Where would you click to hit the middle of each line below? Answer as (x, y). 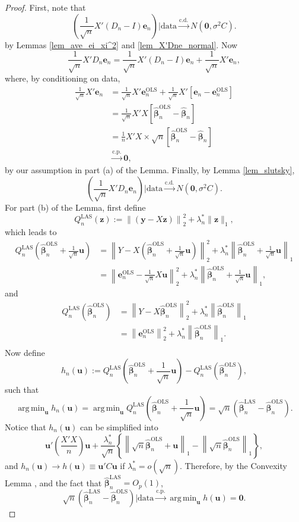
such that (22, 390)
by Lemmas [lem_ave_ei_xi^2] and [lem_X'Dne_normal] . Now (121, 44)
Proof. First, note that (45, 7)
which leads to (31, 231)
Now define (25, 352)
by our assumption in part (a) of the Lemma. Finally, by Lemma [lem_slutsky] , (150, 170)
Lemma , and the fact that (53, 482)
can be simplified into (119, 426)
